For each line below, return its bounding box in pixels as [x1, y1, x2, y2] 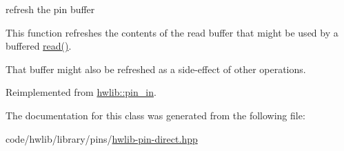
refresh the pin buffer [6, 2, 95, 16]
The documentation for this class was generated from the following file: [6, 108, 305, 122]
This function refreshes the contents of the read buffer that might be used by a [6, 25, 338, 39]
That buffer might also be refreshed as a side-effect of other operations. [6, 61, 306, 76]
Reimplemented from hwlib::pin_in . [6, 85, 156, 99]
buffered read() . [6, 39, 72, 53]
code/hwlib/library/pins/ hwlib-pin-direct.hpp [6, 131, 198, 145]
